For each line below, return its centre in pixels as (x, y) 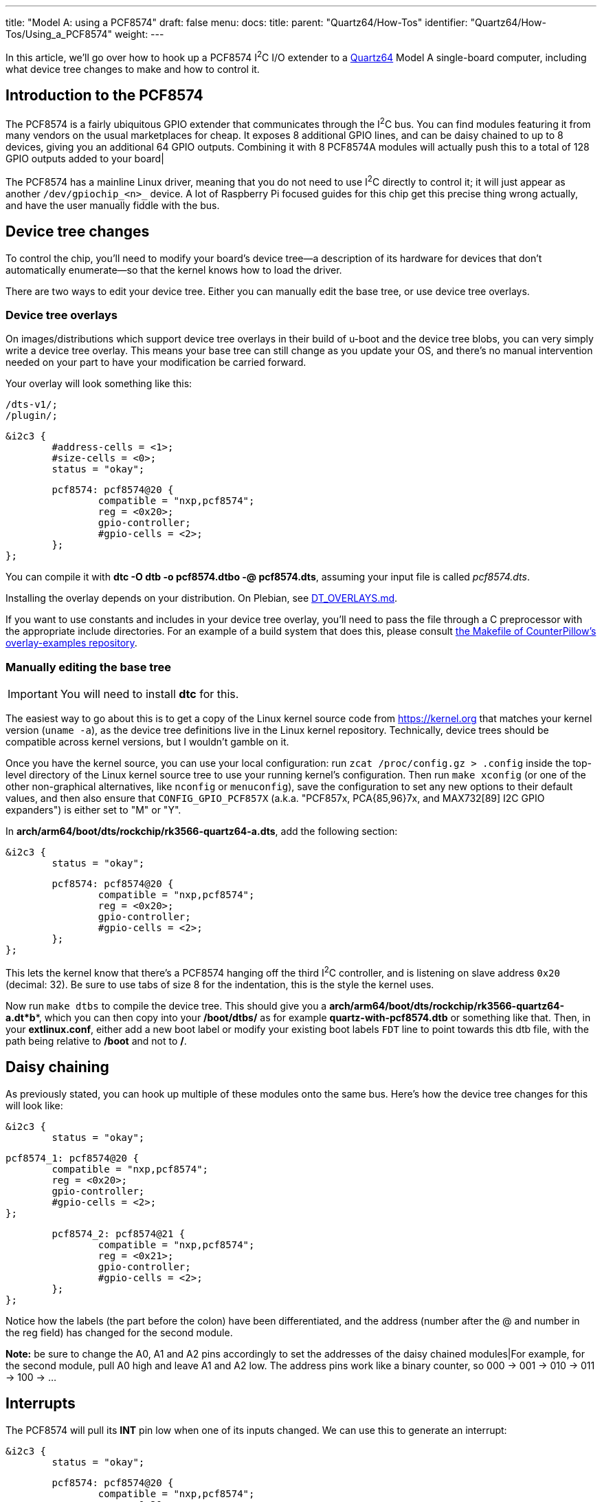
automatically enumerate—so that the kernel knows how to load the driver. (174, 270)
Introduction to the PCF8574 (104, 96)
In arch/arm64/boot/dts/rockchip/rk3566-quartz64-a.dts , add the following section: (202, 831)
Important (33, 694)
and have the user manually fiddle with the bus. (113, 205)
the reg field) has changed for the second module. (119, 1332)
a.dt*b (21, 1017)
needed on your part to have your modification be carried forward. (156, 362)
